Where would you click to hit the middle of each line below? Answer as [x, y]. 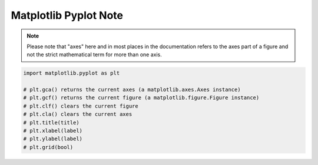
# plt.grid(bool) [48, 147]
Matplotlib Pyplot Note [67, 15]
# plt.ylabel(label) [53, 139]
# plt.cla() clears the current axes [78, 114]
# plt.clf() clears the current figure [81, 106]
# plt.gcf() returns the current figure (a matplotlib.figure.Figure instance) [141, 98]
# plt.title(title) [51, 122]
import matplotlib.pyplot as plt [72, 73]
